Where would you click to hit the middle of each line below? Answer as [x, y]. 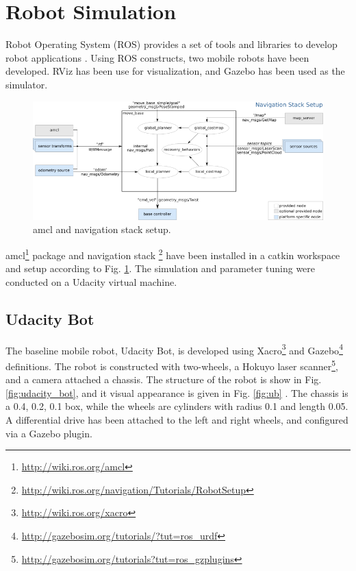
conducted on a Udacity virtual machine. [91, 281]
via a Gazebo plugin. [49, 433]
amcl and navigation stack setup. [102, 229]
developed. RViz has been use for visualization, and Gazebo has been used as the [175, 71]
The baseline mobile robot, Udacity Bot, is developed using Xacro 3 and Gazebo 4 [174, 349]
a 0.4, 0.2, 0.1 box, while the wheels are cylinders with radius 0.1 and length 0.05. [177, 406]
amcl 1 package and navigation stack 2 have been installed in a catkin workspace [173, 254]
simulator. [27, 84]
